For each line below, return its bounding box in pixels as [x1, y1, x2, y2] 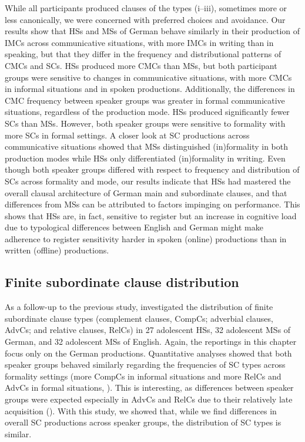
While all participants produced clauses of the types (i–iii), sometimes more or [5, 2, 287, 14]
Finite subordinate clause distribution [5, 273, 239, 291]
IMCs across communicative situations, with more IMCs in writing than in [5, 36, 274, 48]
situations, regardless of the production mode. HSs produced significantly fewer [5, 105, 290, 118]
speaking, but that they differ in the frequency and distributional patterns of [5, 48, 281, 60]
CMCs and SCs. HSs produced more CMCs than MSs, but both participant [5, 59, 277, 71]
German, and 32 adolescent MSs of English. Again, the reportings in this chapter [5, 335, 297, 348]
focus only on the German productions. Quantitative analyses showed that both [5, 347, 292, 359]
